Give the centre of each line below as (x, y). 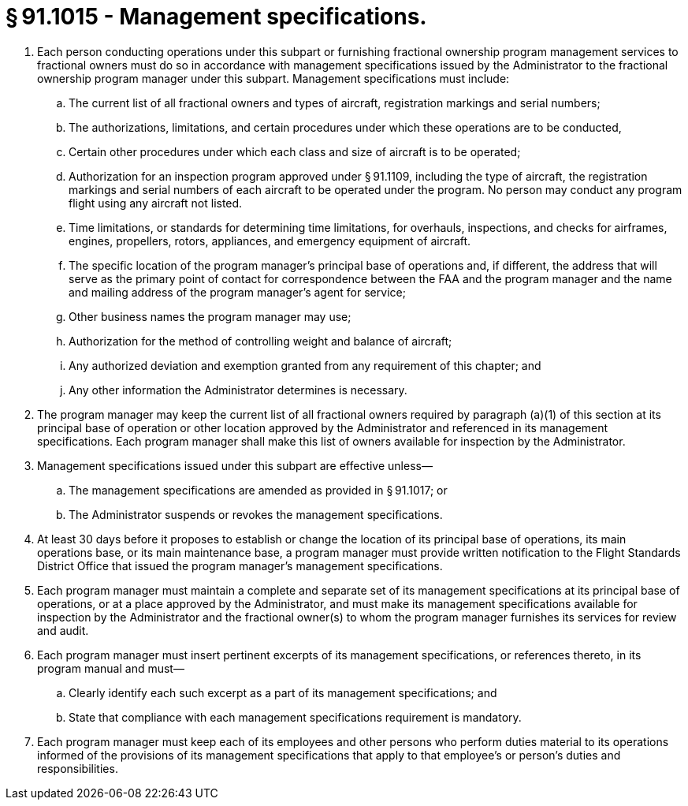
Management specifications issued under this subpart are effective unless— (235, 465)
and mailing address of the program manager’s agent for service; (237, 292)
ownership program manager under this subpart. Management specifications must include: (273, 78)
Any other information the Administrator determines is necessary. (238, 390)
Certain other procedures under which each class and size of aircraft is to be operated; (295, 151)
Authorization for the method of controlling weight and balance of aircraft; (260, 341)
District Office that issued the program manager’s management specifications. (240, 565)
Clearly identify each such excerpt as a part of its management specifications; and (283, 692)
